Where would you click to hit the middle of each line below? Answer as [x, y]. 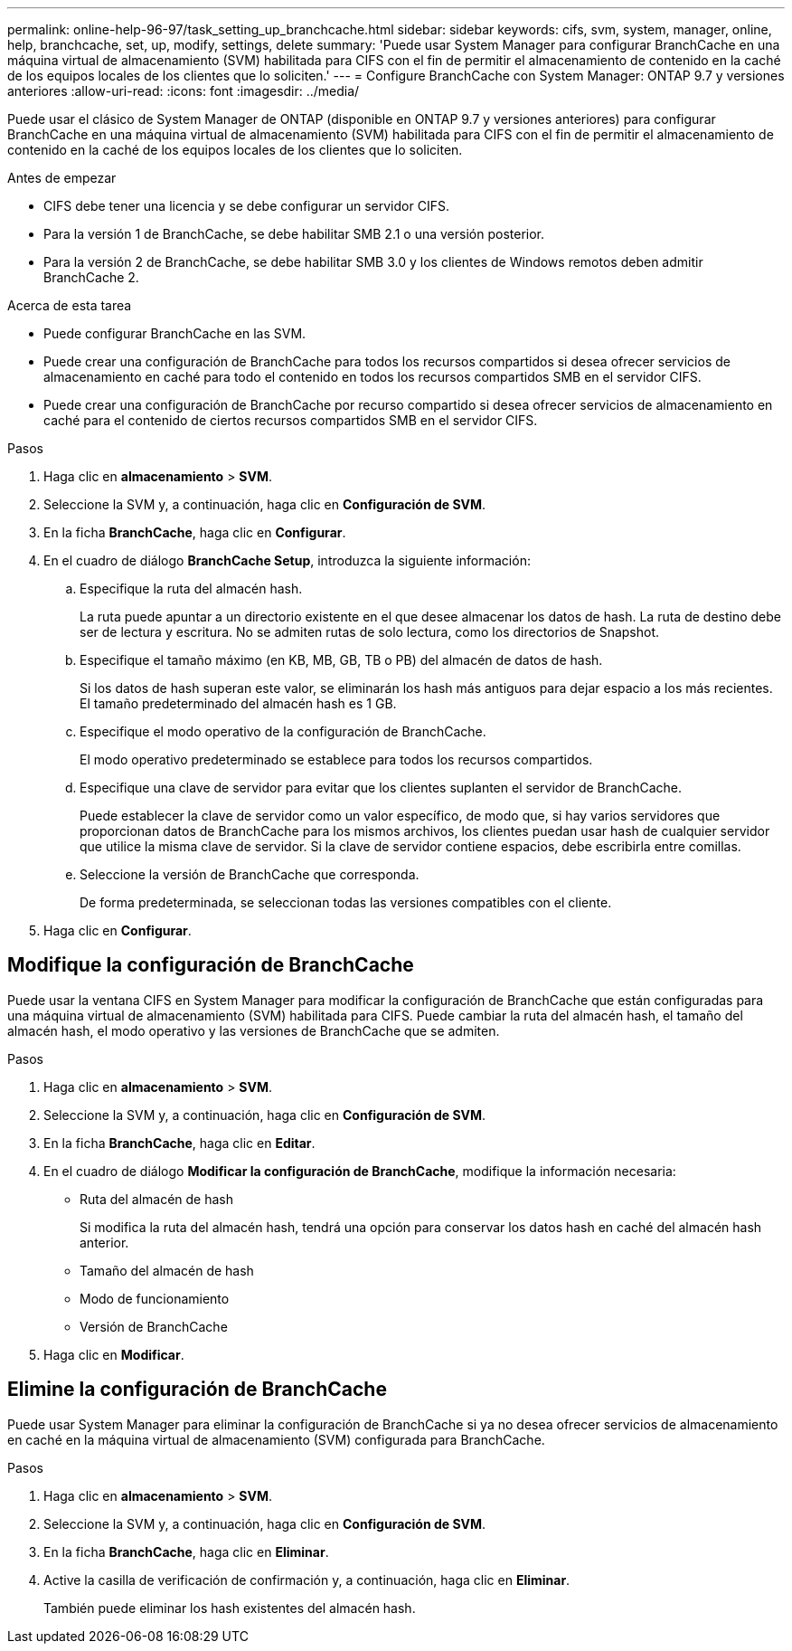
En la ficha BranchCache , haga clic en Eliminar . [186, 1551]
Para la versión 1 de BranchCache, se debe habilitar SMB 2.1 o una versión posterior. [294, 234]
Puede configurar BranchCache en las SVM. [175, 333]
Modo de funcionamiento [155, 1298]
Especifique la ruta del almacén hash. [191, 588]
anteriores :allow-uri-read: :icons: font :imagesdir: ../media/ [184, 91]
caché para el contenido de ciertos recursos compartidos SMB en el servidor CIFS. [291, 420]
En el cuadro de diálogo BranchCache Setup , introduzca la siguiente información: [287, 560]
